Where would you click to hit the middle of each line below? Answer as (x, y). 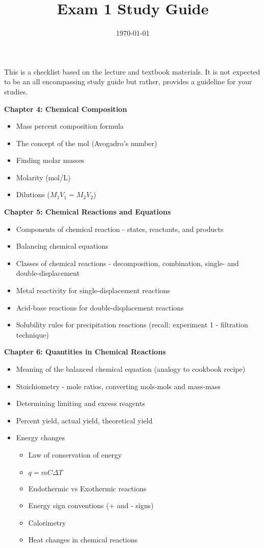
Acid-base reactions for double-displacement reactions (100, 307)
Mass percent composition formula (70, 126)
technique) (32, 334)
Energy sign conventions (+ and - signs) (91, 505)
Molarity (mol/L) (43, 177)
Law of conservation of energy (75, 454)
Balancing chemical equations (62, 246)
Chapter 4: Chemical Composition (66, 109)
